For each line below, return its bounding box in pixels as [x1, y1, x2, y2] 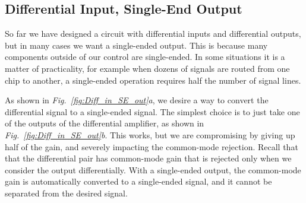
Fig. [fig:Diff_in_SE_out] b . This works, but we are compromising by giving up [5, 128, 295, 141]
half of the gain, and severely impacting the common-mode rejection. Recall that [5, 140, 298, 153]
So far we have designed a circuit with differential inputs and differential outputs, [5, 27, 301, 40]
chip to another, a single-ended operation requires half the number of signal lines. [5, 74, 301, 86]
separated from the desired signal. [5, 186, 128, 199]
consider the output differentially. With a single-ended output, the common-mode [5, 163, 301, 176]
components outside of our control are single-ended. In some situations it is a [5, 50, 285, 63]
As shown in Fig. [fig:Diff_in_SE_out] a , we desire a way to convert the [5, 94, 269, 106]
